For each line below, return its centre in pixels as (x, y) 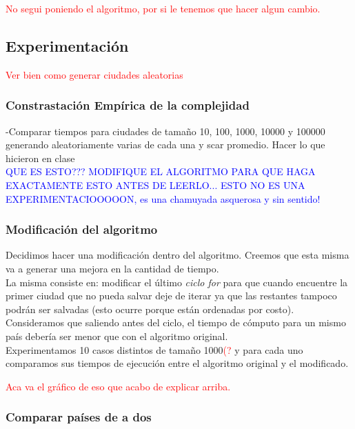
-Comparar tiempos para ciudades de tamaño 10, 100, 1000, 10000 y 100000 (165, 131)
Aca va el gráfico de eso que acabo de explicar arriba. (118, 386)
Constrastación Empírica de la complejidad (128, 105)
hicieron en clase (40, 158)
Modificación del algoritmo (82, 229)
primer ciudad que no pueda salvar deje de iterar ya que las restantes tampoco (171, 296)
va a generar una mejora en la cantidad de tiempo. (112, 268)
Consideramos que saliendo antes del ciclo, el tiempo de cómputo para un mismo (176, 322)
